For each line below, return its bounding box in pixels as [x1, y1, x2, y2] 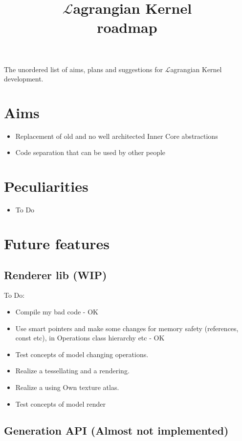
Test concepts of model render [15, 398, 106, 409]
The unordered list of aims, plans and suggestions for [4, 64, 163, 74]
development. [4, 74, 44, 84]
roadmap [97, 17, 157, 37]
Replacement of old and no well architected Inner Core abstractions [15, 130, 218, 141]
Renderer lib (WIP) [4, 267, 107, 282]
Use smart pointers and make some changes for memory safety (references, [15, 323, 239, 333]
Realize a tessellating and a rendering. [15, 365, 130, 376]
